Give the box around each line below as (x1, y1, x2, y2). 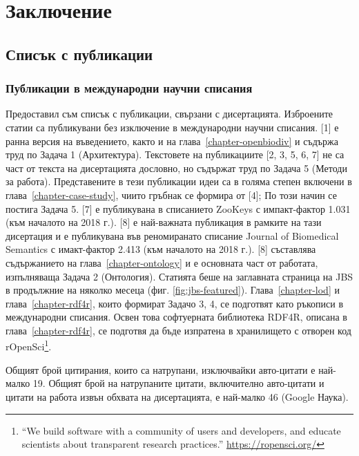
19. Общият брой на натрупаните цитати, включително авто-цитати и (32, 376, 324, 390)
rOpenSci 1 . (6, 337, 52, 354)
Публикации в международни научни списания (6, 79, 253, 97)
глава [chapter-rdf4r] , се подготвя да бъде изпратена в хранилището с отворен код (6, 323, 351, 337)
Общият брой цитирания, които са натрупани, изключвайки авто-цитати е (6, 362, 316, 377)
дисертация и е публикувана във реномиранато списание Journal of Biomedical (6, 228, 339, 243)
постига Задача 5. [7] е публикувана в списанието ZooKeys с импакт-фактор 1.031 (6, 201, 351, 216)
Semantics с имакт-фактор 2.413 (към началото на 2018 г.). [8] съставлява (6, 242, 316, 256)
